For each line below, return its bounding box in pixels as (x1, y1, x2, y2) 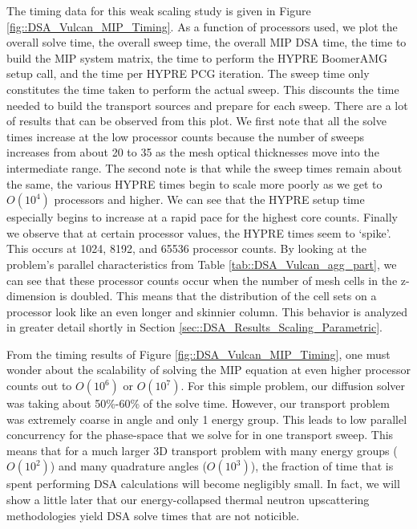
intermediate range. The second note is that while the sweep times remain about (6, 159, 403, 176)
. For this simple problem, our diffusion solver (180, 377, 406, 394)
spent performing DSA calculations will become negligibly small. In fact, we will (6, 475, 400, 492)
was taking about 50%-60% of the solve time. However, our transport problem (6, 395, 390, 412)
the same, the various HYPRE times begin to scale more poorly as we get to (6, 175, 383, 192)
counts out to (6, 377, 72, 394)
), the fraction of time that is (250, 458, 394, 474)
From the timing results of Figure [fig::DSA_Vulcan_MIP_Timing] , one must (6, 345, 391, 362)
